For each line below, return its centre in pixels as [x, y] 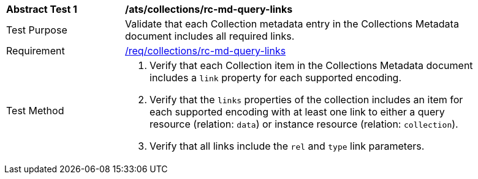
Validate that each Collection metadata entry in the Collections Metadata [292, 24]
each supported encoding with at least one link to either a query [297, 112]
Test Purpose [37, 30]
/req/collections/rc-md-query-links [206, 51]
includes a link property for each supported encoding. [276, 78]
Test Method [35, 111]
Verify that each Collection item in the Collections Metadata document [311, 65]
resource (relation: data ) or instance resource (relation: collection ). [304, 124]
